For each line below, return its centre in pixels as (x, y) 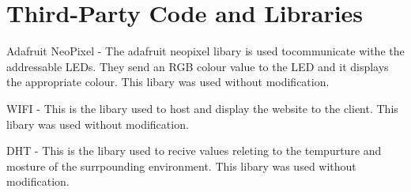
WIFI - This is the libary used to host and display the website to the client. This (202, 108)
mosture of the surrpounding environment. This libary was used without (181, 166)
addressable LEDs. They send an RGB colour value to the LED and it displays (198, 66)
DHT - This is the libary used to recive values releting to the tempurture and (194, 151)
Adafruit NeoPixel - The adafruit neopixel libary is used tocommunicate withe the (205, 51)
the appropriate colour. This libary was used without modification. (168, 82)
